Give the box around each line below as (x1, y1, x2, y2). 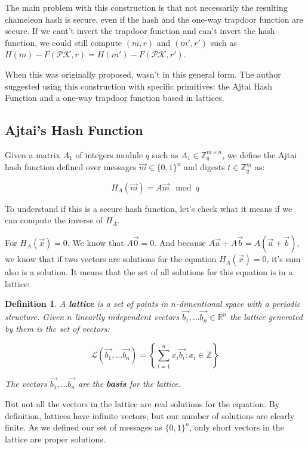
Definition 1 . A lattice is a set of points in (5, 297, 168, 310)
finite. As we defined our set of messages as (5, 421, 162, 433)
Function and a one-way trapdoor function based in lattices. (5, 91, 224, 104)
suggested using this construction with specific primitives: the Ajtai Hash (5, 79, 272, 92)
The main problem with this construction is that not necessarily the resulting (5, 1, 288, 13)
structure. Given (5, 310, 64, 323)
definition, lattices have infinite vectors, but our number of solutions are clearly (5, 409, 295, 422)
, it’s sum (266, 253, 301, 265)
